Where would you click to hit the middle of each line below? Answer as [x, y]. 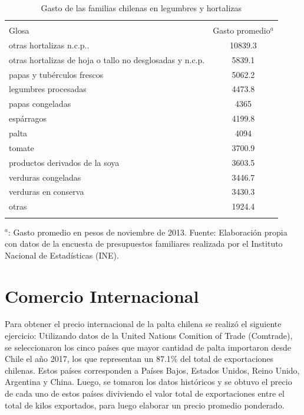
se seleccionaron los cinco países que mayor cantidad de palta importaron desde [148, 347]
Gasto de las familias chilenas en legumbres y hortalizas [141, 8]
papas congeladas [40, 104]
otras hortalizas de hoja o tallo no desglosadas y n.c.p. [107, 59]
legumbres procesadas [48, 89]
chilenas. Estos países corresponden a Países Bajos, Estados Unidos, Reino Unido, [152, 370]
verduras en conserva [47, 192]
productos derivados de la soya [64, 162]
